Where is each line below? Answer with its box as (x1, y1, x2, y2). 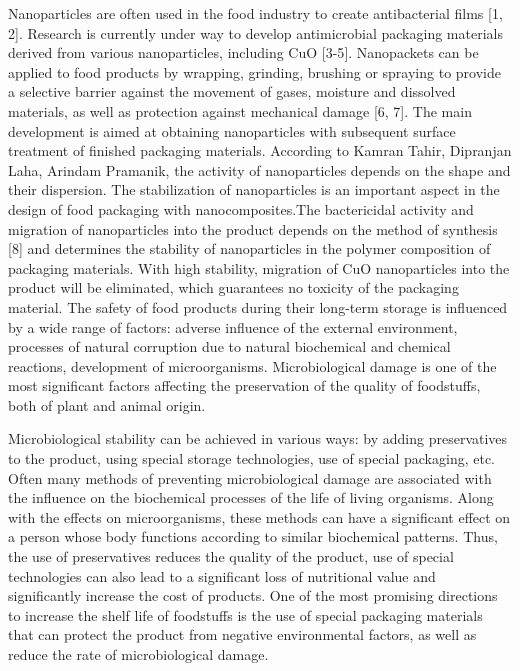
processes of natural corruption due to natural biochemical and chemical (8, 336, 451, 357)
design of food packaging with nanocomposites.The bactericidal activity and (8, 198, 474, 219)
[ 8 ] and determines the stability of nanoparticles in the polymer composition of (8, 238, 491, 259)
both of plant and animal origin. (8, 394, 206, 415)
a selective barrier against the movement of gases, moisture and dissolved (8, 81, 456, 102)
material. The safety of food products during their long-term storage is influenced (8, 296, 508, 317)
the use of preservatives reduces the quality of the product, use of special (8, 546, 454, 567)
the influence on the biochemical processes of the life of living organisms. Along (8, 487, 494, 508)
